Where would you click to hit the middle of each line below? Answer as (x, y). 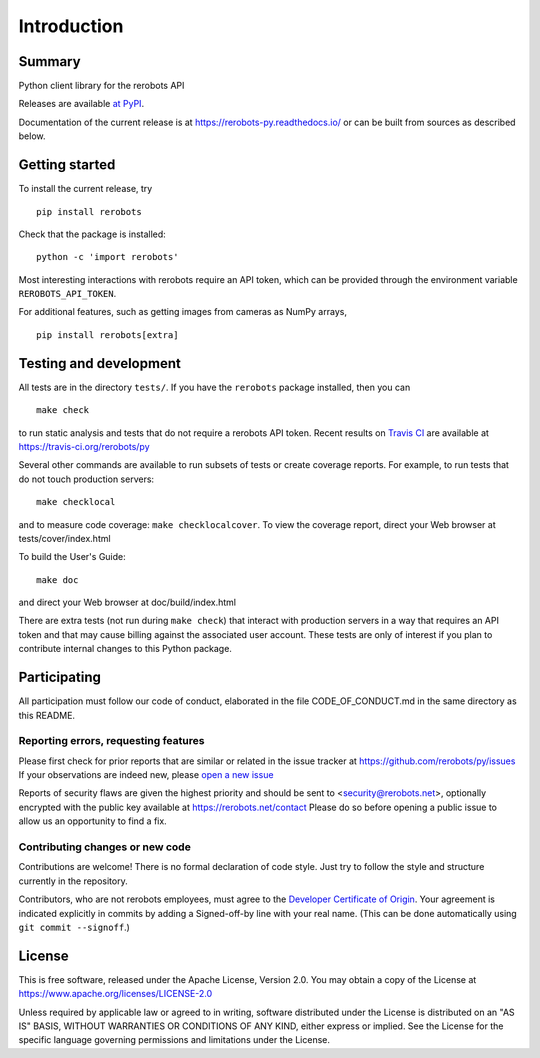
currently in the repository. (73, 881)
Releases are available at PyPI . (81, 104)
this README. (46, 715)
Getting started (67, 165)
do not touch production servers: (86, 479)
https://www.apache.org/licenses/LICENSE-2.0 (115, 994)
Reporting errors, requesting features (111, 741)
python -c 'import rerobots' (107, 257)
